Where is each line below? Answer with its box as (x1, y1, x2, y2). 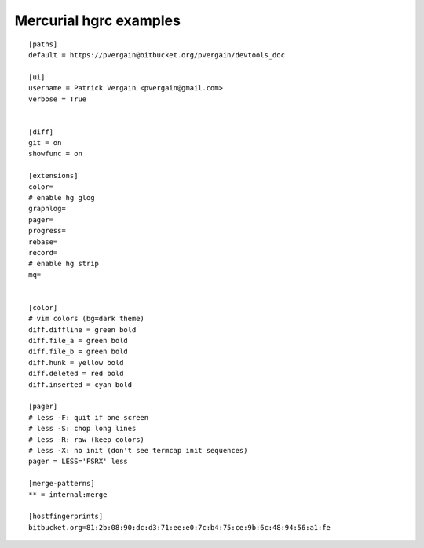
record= (28, 248, 58, 257)
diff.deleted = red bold (28, 369, 124, 378)
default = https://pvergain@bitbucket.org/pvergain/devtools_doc (28, 50, 286, 59)
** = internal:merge (28, 490, 108, 499)
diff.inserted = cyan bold (28, 380, 133, 389)
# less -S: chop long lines (28, 424, 137, 433)
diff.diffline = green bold (28, 325, 137, 334)
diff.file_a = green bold (28, 336, 129, 345)
